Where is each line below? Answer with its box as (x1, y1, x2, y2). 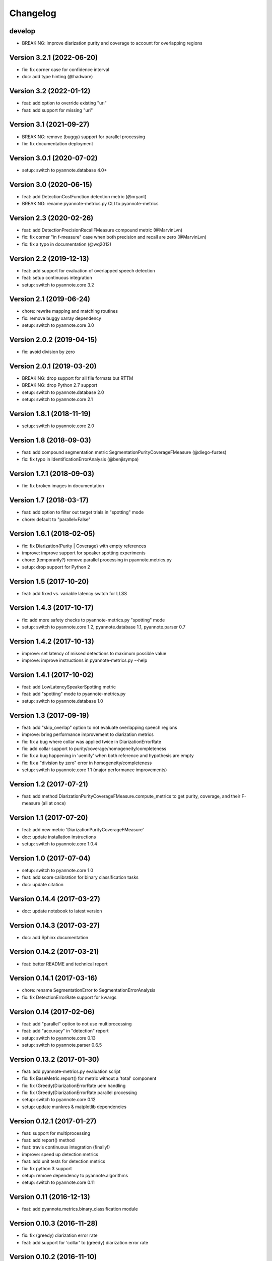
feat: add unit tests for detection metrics (22, 1158, 106, 1165)
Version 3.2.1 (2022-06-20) (9, 53, 98, 62)
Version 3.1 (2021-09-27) (9, 120, 90, 129)
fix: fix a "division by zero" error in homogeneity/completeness (22, 760, 152, 766)
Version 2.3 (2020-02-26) (9, 213, 94, 222)
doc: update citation (22, 881, 64, 887)
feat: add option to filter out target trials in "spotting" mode (22, 509, 144, 515)
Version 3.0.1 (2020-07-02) (9, 154, 98, 162)
